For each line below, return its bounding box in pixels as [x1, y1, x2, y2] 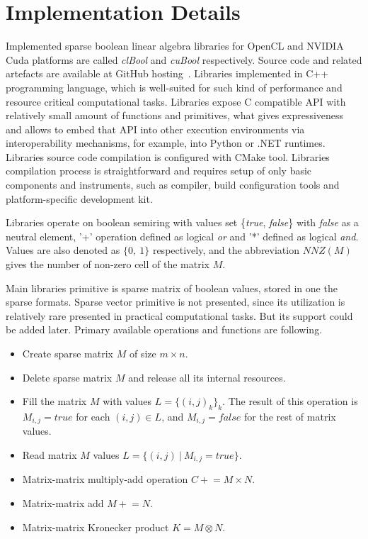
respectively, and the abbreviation [152, 243, 299, 257]
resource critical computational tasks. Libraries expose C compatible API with [6, 94, 346, 109]
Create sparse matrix [22, 346, 113, 360]
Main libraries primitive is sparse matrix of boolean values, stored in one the [6, 280, 338, 295]
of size [129, 346, 156, 360]
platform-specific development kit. [6, 191, 153, 206]
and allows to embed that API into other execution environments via [6, 121, 305, 136]
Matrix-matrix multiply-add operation [22, 472, 188, 487]
